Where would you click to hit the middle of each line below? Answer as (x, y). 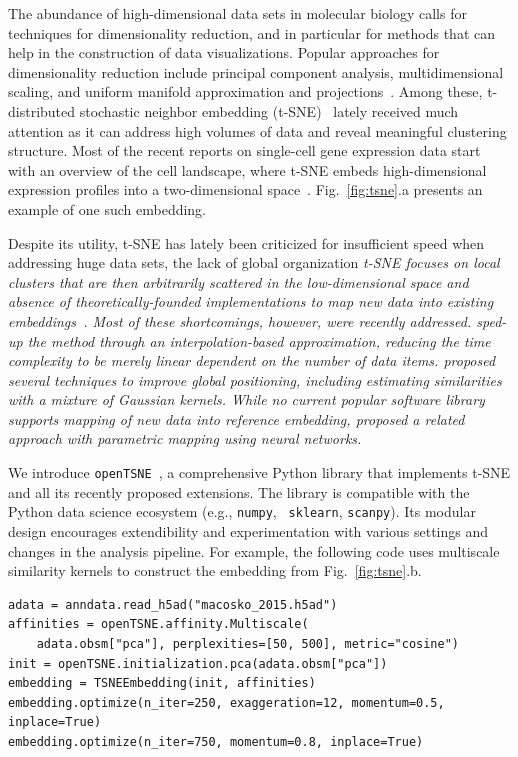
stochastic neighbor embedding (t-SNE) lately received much (269, 110)
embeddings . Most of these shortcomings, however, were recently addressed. (240, 320)
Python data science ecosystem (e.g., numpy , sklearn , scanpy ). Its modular (242, 511)
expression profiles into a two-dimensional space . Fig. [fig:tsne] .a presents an (245, 189)
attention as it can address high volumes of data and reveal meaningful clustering (257, 130)
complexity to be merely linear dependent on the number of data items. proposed (252, 360)
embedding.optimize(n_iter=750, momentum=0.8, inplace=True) (216, 741)
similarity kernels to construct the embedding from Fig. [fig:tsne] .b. (215, 570)
